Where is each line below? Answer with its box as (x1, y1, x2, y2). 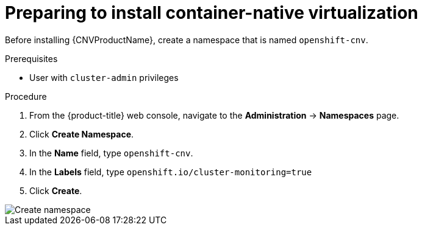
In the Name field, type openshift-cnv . (29, 147, 193, 158)
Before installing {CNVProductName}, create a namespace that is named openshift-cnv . (5, 34, 368, 45)
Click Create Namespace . (29, 128, 134, 139)
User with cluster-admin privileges (29, 72, 179, 83)
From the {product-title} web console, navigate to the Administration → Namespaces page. (29, 110, 399, 120)
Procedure (5, 91, 47, 102)
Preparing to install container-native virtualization (5, 2, 418, 23)
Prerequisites (5, 53, 58, 64)
